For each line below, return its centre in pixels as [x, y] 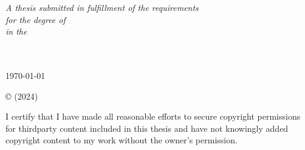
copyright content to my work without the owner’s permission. [122, 140]
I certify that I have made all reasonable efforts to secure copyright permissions [153, 116]
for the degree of [36, 19]
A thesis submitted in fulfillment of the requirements [102, 7]
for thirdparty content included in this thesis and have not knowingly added [147, 128]
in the [16, 31]
